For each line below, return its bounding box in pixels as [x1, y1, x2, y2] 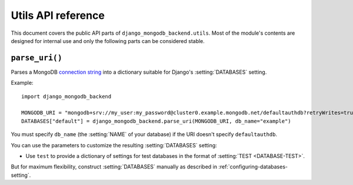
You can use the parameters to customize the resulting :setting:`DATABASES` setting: [11, 141, 217, 148]
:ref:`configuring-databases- [218, 163, 288, 170]
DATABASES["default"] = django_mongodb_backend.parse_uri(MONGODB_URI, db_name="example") [21, 118, 291, 124]
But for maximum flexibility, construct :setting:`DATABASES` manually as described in [11, 163, 218, 170]
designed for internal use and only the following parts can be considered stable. [11, 37, 205, 44]
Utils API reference [11, 9, 105, 22]
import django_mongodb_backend [21, 93, 112, 100]
